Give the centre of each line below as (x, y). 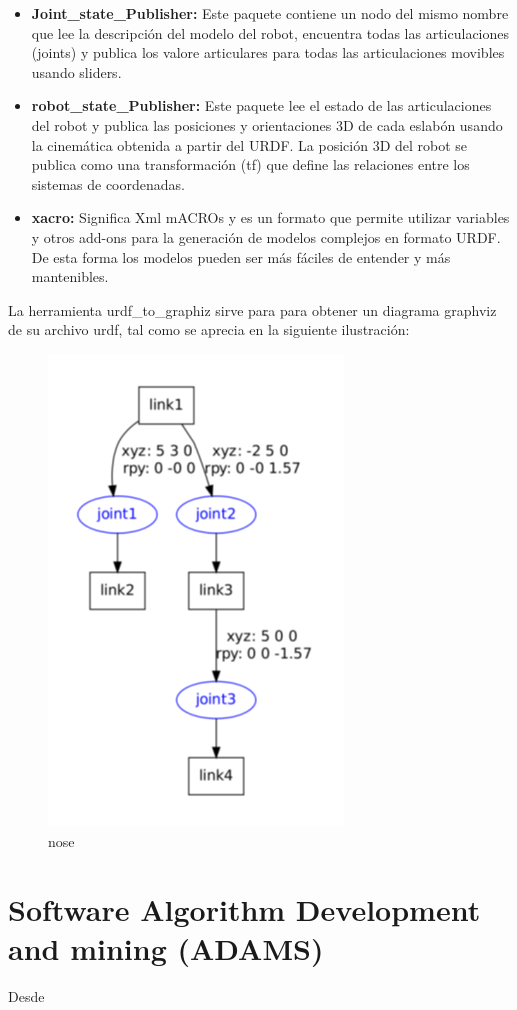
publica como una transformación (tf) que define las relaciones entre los (250, 164)
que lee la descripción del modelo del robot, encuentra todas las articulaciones (270, 32)
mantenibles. (70, 276)
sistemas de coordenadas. (108, 183)
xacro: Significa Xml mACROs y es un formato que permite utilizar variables (270, 217)
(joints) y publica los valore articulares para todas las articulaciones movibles (268, 52)
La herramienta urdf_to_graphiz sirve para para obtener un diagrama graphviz (252, 309)
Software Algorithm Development (244, 909)
